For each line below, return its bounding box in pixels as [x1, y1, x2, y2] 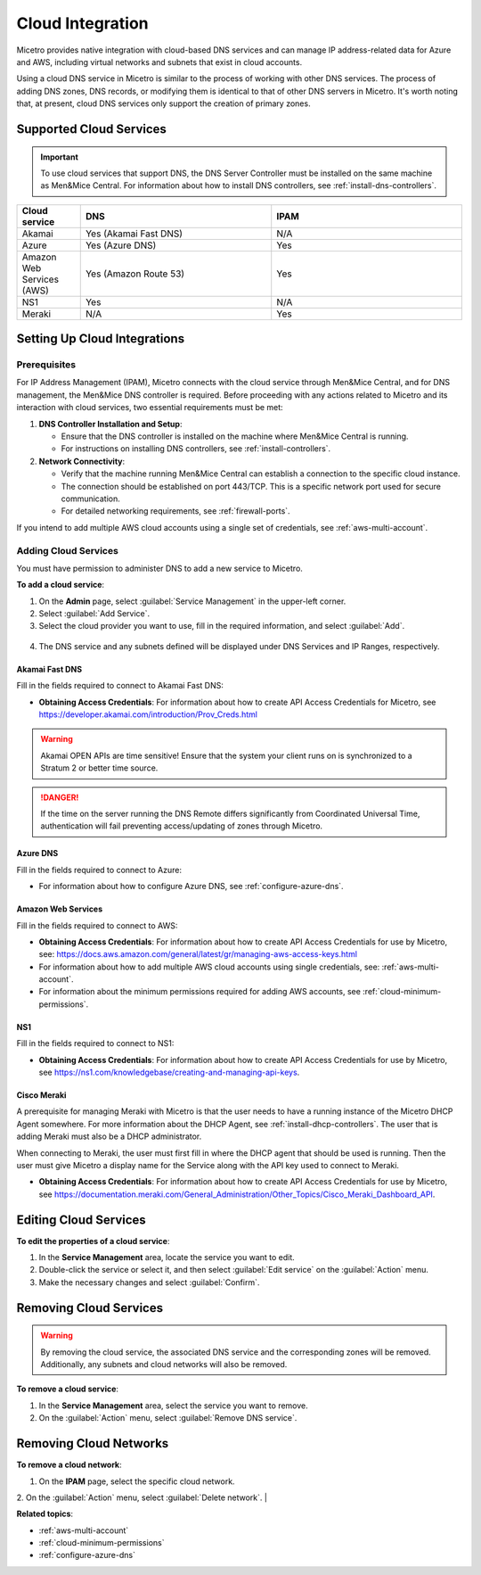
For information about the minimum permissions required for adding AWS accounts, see [38, 986, 361, 997]
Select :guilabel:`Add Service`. [38, 608, 151, 619]
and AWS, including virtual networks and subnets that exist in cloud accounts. [16, 56, 303, 67]
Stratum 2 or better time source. [40, 763, 159, 773]
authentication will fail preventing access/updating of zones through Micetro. [40, 820, 323, 831]
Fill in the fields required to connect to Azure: [16, 864, 183, 875]
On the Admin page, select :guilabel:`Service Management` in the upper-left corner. [38, 596, 346, 606]
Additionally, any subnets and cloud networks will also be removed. [40, 1359, 288, 1370]
